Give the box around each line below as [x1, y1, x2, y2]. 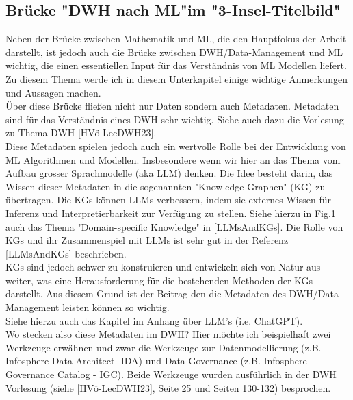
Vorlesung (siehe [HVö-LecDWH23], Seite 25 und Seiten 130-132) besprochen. [5, 380, 331, 395]
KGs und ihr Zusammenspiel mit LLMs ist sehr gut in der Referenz [5, 233, 289, 247]
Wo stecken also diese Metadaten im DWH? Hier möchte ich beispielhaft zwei [5, 327, 331, 341]
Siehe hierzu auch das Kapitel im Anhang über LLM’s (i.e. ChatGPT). [5, 313, 303, 327]
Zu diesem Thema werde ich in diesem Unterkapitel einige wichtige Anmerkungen [5, 71, 348, 86]
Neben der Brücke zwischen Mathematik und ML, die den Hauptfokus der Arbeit [5, 32, 347, 46]
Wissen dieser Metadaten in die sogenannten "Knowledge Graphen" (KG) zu [5, 179, 326, 193]
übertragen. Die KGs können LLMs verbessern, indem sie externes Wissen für [5, 192, 331, 207]
